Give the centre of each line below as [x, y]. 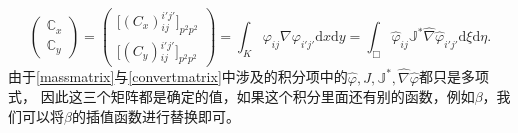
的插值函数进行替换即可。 [155, 115]
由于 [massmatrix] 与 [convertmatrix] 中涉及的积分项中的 [178, 76]
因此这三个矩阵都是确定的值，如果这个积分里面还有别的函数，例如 [257, 96]
